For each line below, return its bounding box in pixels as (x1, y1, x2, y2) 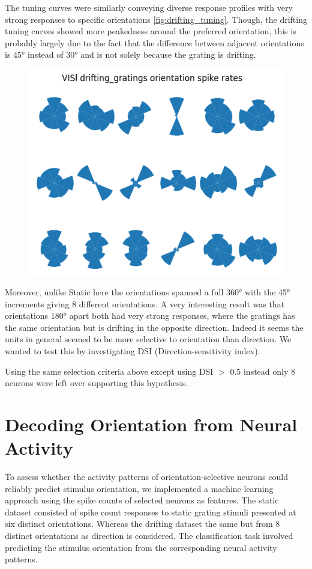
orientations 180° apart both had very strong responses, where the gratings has (5, 309, 295, 322)
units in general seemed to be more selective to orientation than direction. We (5, 333, 292, 345)
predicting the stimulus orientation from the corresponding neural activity (5, 541, 277, 553)
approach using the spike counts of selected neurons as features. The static (5, 494, 279, 506)
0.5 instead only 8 (230, 364, 295, 377)
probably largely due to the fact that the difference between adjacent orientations (5, 36, 304, 49)
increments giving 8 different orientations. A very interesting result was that (5, 297, 285, 310)
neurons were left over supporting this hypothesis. (5, 377, 188, 389)
